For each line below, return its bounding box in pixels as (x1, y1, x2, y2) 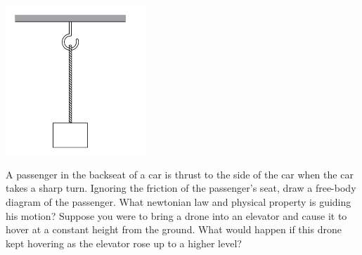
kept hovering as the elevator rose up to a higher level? (6, 235, 242, 250)
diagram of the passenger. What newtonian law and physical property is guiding (6, 195, 351, 209)
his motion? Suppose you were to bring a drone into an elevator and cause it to (6, 208, 347, 223)
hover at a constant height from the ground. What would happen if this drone (6, 222, 342, 237)
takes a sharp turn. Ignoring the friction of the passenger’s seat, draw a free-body (6, 181, 356, 195)
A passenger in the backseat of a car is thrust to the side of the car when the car (6, 166, 354, 181)
